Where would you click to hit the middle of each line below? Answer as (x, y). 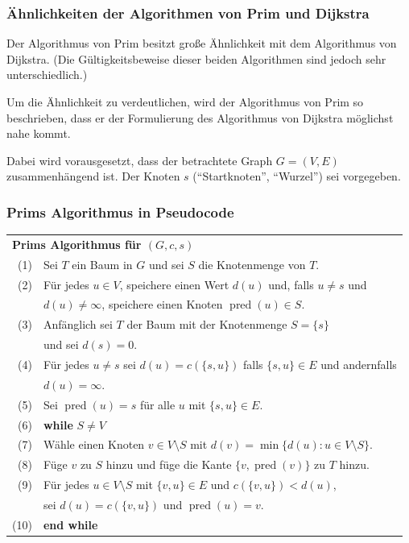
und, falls (291, 284)
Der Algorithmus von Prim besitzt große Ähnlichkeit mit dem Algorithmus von (202, 43)
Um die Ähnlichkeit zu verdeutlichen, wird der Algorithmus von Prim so (185, 102)
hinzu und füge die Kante (169, 464)
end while (70, 524)
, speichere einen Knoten (162, 304)
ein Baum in (102, 264)
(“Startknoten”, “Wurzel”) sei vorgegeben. (297, 176)
